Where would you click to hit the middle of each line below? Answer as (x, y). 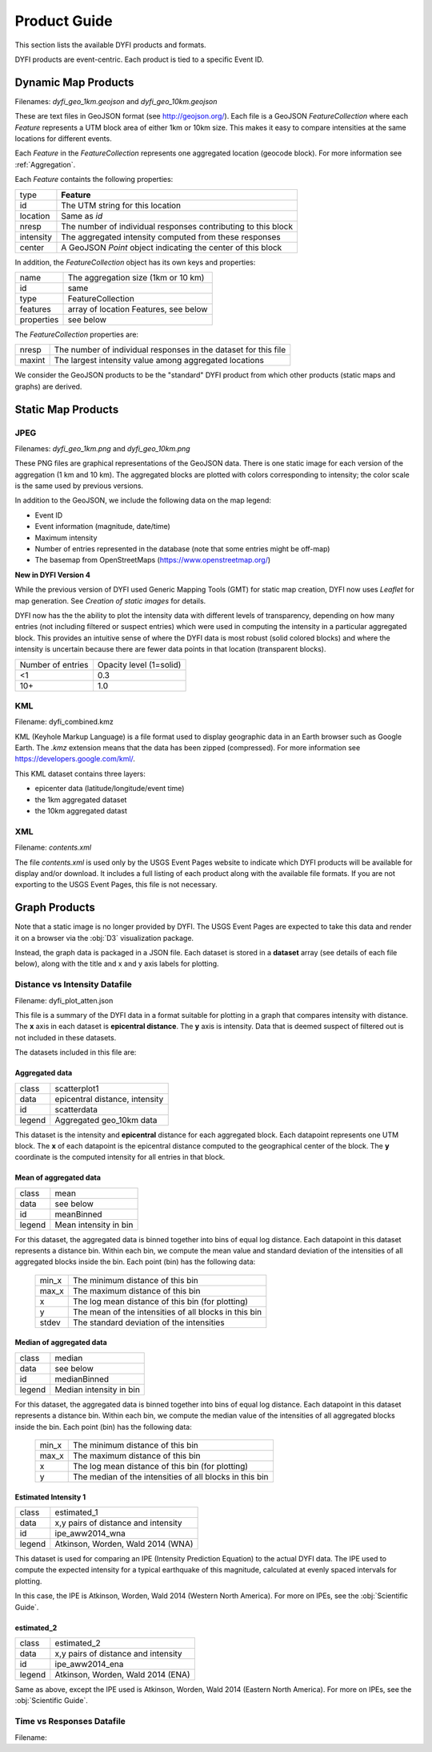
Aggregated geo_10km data (106, 1120)
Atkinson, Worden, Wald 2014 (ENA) (123, 1674)
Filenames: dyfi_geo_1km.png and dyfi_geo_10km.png (103, 448)
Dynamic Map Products (74, 82)
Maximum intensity (66, 538)
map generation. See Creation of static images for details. (110, 600)
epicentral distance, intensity (109, 1099)
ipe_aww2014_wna (90, 1533)
